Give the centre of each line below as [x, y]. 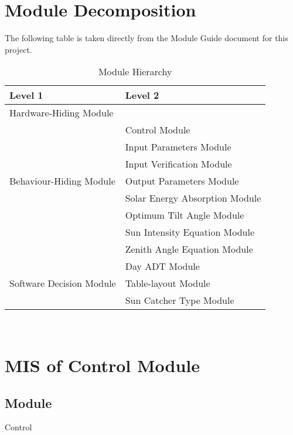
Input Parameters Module [178, 147]
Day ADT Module [162, 266]
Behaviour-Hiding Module [62, 181]
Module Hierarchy [135, 72]
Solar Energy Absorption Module [193, 198]
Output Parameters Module [182, 181]
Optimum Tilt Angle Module [185, 215]
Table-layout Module [168, 283]
